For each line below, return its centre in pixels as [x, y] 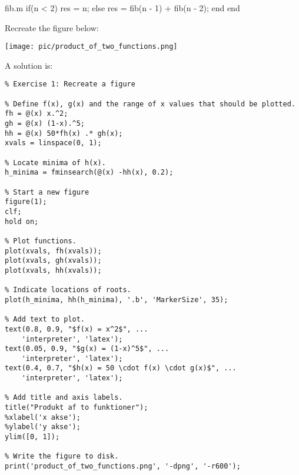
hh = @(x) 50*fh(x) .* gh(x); [64, 133]
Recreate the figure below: [52, 27]
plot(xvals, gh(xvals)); [53, 261]
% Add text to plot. [45, 320]
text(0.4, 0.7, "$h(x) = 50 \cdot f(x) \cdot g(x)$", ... [121, 368]
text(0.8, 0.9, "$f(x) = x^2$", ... [77, 329]
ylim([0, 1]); [32, 437]
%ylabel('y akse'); [43, 427]
